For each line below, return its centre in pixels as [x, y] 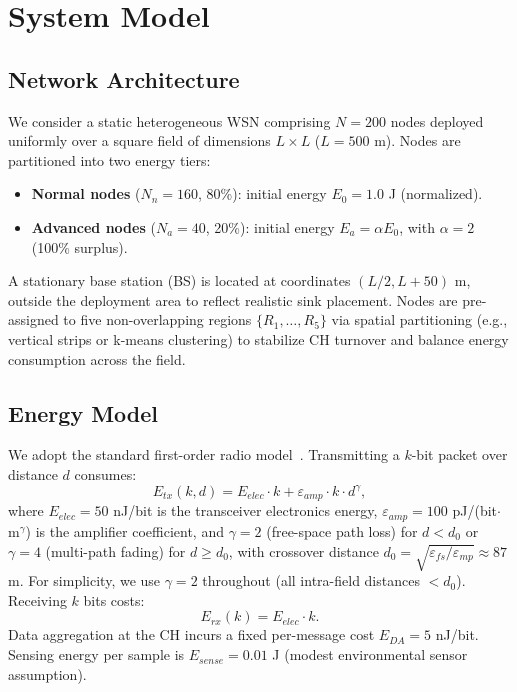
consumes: [105, 473]
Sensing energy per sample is [96, 654]
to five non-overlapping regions [157, 319]
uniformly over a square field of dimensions [139, 140]
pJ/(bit [475, 510]
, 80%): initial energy [262, 193]
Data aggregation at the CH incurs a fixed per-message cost [191, 634]
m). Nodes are [417, 140]
